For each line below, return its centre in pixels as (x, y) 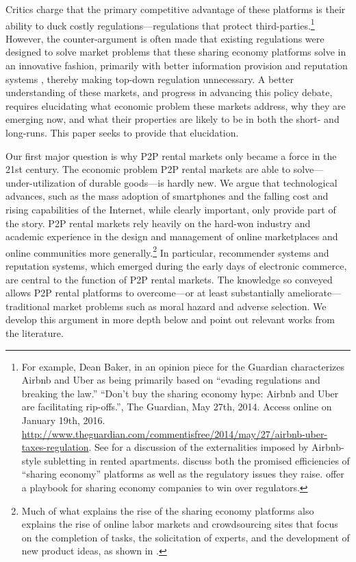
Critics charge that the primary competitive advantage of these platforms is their (176, 9)
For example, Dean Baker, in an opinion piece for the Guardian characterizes (183, 366)
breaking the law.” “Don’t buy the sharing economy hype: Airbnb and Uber (180, 393)
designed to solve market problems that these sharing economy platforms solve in (176, 52)
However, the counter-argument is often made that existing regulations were (165, 38)
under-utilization (40, 182)
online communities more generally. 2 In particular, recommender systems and (167, 251)
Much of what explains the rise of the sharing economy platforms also (168, 510)
